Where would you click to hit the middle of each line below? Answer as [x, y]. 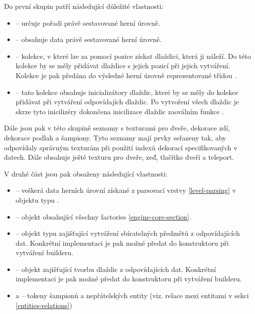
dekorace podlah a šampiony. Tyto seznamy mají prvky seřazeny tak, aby [115, 137]
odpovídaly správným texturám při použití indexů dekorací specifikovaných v [121, 147]
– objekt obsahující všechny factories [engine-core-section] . [103, 216]
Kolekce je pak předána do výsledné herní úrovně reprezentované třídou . [126, 75]
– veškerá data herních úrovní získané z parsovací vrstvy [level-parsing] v [126, 190]
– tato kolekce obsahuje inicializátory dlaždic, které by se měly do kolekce [127, 92]
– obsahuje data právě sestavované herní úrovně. [88, 39]
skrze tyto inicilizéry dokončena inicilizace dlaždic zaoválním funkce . [120, 111]
